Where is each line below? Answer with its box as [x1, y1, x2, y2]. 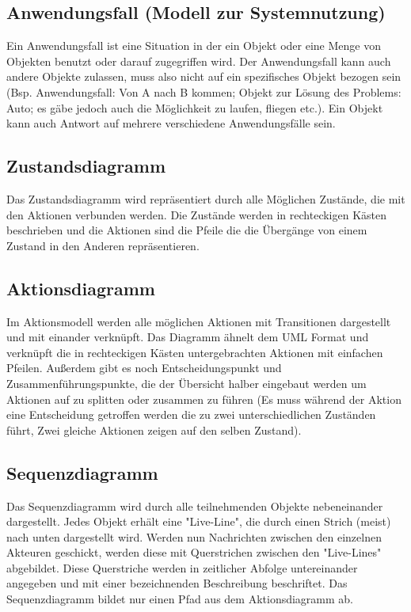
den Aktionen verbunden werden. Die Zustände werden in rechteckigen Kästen [6, 206, 387, 222]
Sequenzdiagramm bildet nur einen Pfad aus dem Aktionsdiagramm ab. [6, 591, 354, 607]
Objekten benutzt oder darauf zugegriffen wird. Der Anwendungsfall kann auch [6, 52, 391, 69]
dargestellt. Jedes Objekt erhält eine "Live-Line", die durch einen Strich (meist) [6, 513, 391, 530]
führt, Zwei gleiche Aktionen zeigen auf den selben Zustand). [6, 421, 302, 438]
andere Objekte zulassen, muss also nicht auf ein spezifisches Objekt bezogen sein [6, 68, 401, 85]
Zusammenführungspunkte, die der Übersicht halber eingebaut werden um [6, 374, 367, 391]
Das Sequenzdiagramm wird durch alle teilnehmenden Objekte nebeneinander [6, 497, 383, 514]
